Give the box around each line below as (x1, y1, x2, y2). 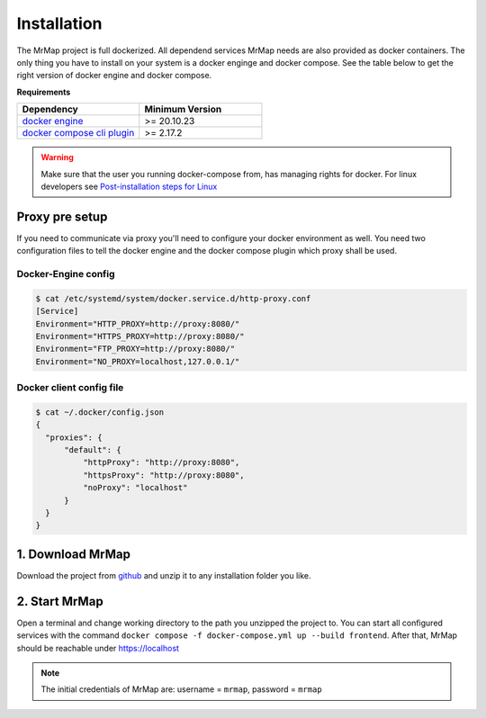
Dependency (22, 103, 78, 116)
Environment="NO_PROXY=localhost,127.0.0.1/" (35, 356, 240, 366)
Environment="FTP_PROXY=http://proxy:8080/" (35, 344, 236, 355)
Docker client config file (16, 381, 124, 394)
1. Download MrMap (16, 546, 130, 561)
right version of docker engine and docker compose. (16, 70, 212, 81)
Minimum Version (144, 103, 222, 116)
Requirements (16, 86, 71, 97)
